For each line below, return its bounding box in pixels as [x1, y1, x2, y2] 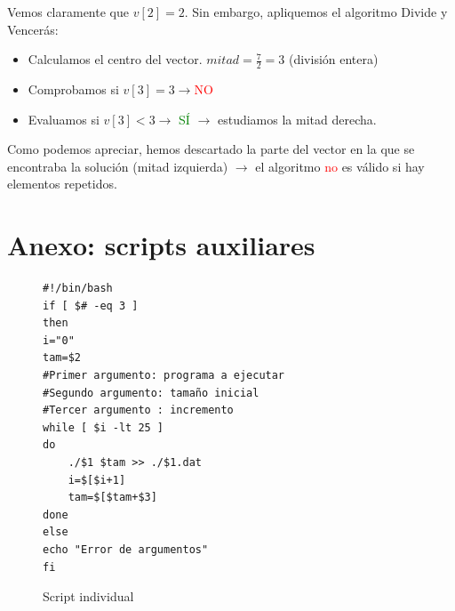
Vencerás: [7, 20, 59, 38]
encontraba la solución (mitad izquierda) [7, 157, 228, 175]
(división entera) [288, 50, 379, 68]
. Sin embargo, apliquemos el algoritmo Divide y [184, 3, 448, 20]
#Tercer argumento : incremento [43, 404, 234, 417]
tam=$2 [43, 351, 81, 365]
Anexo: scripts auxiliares [7, 227, 315, 263]
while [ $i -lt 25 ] [43, 421, 164, 434]
